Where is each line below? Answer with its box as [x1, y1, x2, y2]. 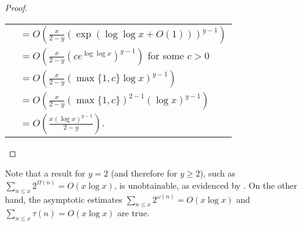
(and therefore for [111, 167, 177, 180]
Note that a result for [5, 167, 86, 180]
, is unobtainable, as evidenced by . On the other [114, 178, 298, 191]
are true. [117, 206, 150, 219]
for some [147, 48, 184, 62]
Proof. [5, 1, 28, 13]
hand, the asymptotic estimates [5, 192, 122, 205]
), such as [199, 167, 235, 180]
